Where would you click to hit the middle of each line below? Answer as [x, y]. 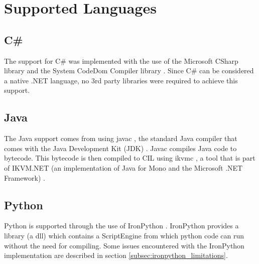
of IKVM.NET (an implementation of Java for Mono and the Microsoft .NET [123, 167]
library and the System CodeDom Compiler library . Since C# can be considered [129, 71]
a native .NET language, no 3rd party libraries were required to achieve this [121, 80]
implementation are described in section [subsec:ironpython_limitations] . [116, 255]
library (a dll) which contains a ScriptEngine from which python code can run [124, 235]
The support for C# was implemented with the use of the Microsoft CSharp [121, 60]
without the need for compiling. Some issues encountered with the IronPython [124, 245]
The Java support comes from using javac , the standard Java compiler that [121, 138]
